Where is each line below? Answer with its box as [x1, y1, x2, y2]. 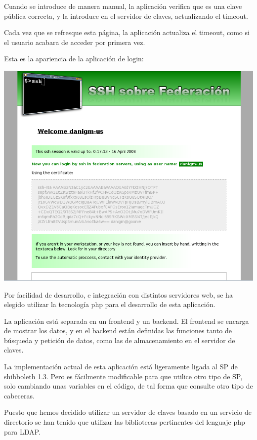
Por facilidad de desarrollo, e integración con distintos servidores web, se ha [4, 289, 233, 300]
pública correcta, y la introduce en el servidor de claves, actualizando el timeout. [4, 10, 248, 21]
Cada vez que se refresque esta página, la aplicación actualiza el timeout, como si [4, 27, 250, 38]
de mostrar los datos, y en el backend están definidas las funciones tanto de [4, 325, 232, 336]
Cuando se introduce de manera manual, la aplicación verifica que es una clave [4, 1, 242, 11]
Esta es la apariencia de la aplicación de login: [4, 53, 144, 64]
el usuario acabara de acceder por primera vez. [4, 37, 145, 47]
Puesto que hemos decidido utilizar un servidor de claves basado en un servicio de [4, 407, 252, 417]
